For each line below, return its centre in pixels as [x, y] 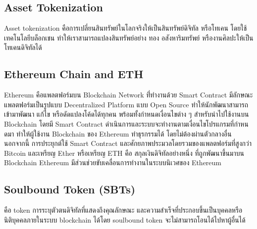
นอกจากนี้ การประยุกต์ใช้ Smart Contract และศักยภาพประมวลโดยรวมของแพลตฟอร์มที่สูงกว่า [128, 143]
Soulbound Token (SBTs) [70, 189]
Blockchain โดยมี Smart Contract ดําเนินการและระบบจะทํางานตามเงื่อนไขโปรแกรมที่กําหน [126, 123]
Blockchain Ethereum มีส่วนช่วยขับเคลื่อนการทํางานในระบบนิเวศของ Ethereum [113, 162]
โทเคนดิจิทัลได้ [23, 47]
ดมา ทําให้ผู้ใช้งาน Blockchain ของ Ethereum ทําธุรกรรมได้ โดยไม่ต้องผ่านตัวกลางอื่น [118, 133]
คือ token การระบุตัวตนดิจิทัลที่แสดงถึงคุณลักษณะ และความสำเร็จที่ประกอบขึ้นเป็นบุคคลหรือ [123, 210]
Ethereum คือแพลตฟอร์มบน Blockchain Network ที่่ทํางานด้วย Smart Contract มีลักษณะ [128, 95]
